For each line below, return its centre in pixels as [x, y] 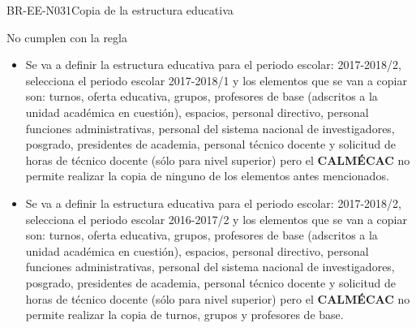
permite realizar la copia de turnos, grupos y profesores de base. [184, 315]
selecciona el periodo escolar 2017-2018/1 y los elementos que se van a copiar [216, 80]
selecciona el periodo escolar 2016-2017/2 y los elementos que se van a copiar [216, 219]
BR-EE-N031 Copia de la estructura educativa [120, 10]
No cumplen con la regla [67, 37]
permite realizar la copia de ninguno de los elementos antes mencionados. [207, 176]
